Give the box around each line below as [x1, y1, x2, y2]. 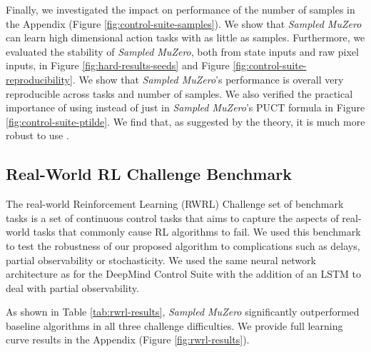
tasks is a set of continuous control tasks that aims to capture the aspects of [6, 210, 339, 225]
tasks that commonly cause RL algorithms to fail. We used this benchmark [33, 224, 361, 239]
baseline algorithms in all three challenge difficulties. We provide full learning [6, 318, 343, 333]
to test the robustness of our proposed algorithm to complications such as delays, [6, 238, 360, 253]
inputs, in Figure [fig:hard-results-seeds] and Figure [6, 58, 230, 73]
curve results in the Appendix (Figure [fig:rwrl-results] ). [6, 332, 250, 347]
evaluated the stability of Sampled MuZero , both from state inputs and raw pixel [6, 44, 359, 59]
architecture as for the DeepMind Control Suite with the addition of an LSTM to [6, 266, 362, 281]
